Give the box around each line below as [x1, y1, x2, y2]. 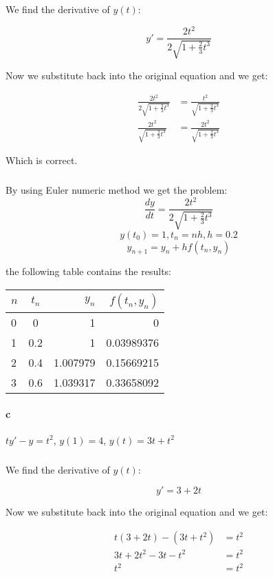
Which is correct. [6, 153, 78, 168]
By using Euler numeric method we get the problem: [6, 183, 228, 197]
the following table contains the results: [6, 264, 171, 279]
